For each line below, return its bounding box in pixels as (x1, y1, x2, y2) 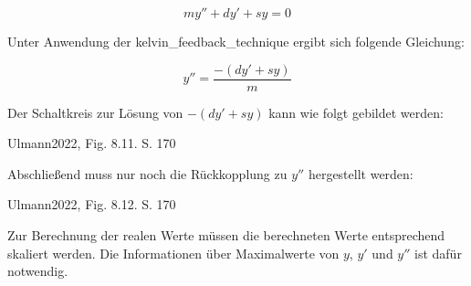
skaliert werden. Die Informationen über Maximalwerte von (7, 243, 340, 262)
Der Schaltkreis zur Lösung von (7, 102, 183, 122)
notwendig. (7, 261, 68, 281)
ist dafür (414, 243, 462, 262)
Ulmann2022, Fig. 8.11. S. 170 (7, 133, 176, 153)
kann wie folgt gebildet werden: (268, 102, 444, 122)
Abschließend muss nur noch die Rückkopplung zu (7, 164, 288, 183)
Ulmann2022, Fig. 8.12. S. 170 (7, 195, 176, 214)
